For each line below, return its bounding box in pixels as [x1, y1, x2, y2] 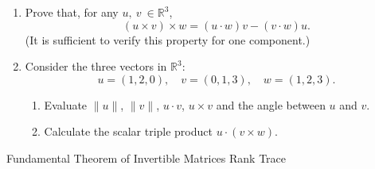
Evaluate [44, 96, 88, 113]
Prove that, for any [25, 4, 119, 20]
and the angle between [216, 96, 326, 113]
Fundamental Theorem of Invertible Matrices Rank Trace [6, 149, 287, 166]
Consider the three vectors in [25, 58, 167, 75]
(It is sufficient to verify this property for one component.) [25, 31, 311, 48]
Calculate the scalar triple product [44, 123, 213, 140]
